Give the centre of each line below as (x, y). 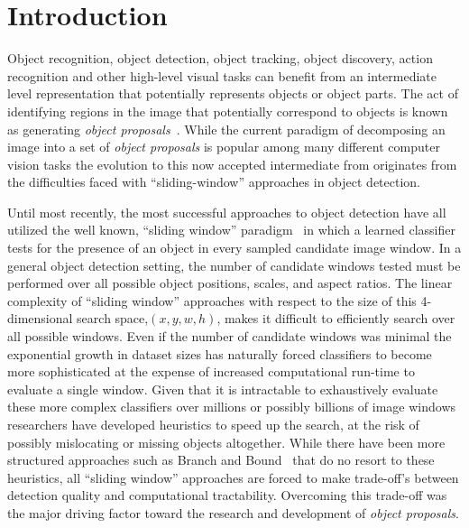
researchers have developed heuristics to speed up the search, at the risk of (213, 424)
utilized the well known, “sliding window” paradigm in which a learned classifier (231, 230)
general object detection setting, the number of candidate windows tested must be (234, 265)
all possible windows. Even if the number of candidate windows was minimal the (230, 336)
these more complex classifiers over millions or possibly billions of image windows (232, 407)
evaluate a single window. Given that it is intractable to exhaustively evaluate (223, 389)
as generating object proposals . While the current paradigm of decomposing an (226, 129)
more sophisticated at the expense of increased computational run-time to (211, 371)
